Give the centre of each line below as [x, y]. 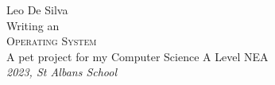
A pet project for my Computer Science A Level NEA [137, 56]
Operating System [52, 41]
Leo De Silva [37, 10]
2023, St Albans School [62, 72]
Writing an [33, 25]
